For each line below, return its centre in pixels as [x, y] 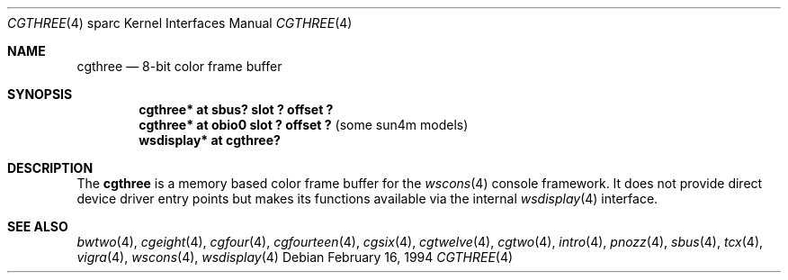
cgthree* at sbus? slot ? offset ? [236, 109]
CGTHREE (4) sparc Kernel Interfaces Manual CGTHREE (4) [180, 23]
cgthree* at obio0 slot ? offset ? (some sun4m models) [304, 125]
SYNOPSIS [40, 94]
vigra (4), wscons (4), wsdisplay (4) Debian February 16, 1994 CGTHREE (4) [295, 257]
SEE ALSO [38, 226]
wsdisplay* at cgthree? [210, 140]
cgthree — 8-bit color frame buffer [179, 66]
